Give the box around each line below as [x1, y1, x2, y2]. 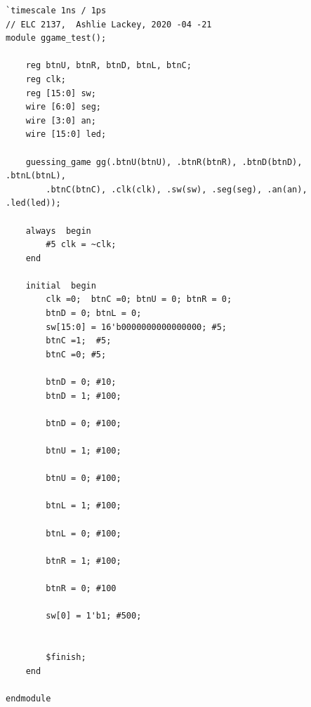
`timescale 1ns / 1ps [6, 6, 107, 15]
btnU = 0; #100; [46, 473, 121, 484]
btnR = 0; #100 [46, 583, 117, 593]
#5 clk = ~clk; [46, 239, 117, 250]
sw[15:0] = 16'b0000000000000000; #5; [46, 322, 227, 332]
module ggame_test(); [6, 33, 107, 44]
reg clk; [25, 74, 66, 84]
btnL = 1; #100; [46, 501, 121, 511]
